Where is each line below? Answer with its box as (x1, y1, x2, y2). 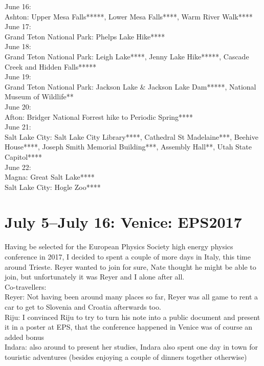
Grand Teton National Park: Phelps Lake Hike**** (5, 31, 165, 41)
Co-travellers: (5, 281, 47, 292)
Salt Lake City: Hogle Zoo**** (5, 181, 101, 192)
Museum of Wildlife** (5, 91, 74, 102)
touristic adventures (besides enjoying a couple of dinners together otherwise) (5, 351, 247, 362)
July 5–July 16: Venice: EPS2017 (5, 211, 242, 232)
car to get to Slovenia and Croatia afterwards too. (5, 301, 161, 312)
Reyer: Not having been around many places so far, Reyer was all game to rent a (5, 291, 258, 302)
